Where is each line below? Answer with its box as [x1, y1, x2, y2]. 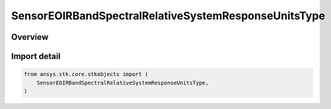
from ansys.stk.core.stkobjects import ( [24, 71, 149, 78]
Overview [11, 32, 49, 42]
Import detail [11, 51, 60, 61]
